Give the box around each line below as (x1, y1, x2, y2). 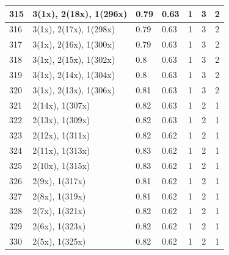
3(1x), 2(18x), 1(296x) (32, 7, 128, 20)
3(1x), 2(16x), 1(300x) (32, 38, 115, 51)
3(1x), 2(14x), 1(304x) (32, 68, 115, 81)
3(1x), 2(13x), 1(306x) (32, 83, 115, 96)
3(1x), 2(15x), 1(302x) (32, 53, 115, 66)
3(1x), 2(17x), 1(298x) (32, 23, 115, 35)
